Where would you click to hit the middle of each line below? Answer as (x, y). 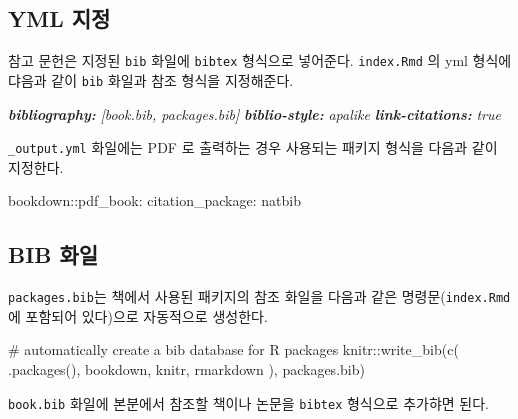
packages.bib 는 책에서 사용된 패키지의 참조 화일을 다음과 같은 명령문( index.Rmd (259, 296)
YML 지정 (59, 18)
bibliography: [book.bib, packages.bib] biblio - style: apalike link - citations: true (254, 113)
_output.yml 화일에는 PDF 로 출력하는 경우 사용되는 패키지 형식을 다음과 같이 (253, 147)
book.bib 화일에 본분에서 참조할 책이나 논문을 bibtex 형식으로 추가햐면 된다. (248, 402)
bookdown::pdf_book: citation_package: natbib (154, 200)
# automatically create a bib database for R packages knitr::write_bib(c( (233, 349)
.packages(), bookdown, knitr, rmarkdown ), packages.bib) (186, 369)
